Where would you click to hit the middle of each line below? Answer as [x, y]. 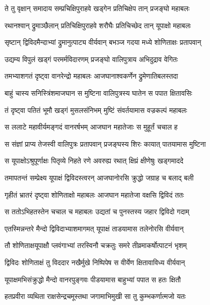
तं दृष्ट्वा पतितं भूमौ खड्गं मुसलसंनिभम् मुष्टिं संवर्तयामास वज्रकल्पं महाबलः [96, 110]
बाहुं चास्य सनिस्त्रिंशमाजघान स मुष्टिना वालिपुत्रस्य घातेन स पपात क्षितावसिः [98, 93]
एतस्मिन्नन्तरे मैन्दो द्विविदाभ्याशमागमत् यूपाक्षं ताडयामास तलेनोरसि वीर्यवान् [94, 228]
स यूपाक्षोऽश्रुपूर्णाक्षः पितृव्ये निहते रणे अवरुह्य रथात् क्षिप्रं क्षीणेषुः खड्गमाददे [94, 161]
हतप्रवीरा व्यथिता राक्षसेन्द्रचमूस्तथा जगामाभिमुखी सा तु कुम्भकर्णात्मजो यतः [95, 296]
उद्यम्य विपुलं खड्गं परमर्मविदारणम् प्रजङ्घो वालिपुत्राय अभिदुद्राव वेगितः [91, 59]
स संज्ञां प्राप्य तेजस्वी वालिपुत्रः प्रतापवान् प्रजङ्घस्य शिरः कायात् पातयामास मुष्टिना [105, 143]
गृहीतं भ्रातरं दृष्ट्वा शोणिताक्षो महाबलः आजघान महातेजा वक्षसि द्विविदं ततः [94, 194]
